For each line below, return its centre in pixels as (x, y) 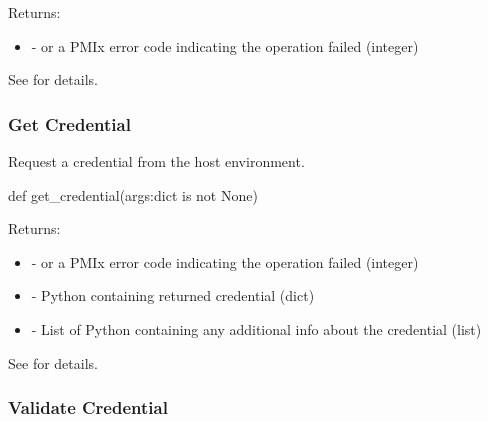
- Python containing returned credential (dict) (173, 295)
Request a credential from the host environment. (156, 161)
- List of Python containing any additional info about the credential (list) (256, 328)
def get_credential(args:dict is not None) (133, 194)
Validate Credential (88, 407)
